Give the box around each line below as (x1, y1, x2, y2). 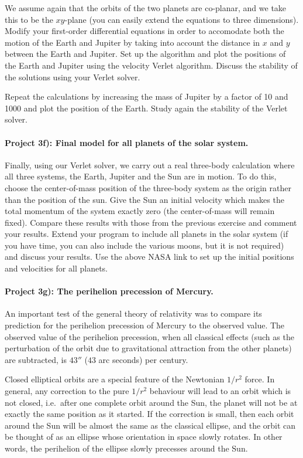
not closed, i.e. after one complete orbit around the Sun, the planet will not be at (5, 396, 298, 408)
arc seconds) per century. (98, 353, 188, 365)
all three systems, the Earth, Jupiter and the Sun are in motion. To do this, (5, 170, 277, 182)
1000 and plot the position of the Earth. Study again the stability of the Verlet (5, 101, 288, 114)
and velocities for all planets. (5, 262, 108, 274)
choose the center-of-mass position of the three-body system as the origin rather (5, 181, 291, 194)
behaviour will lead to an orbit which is (149, 385, 291, 397)
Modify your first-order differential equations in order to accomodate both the (5, 25, 284, 37)
